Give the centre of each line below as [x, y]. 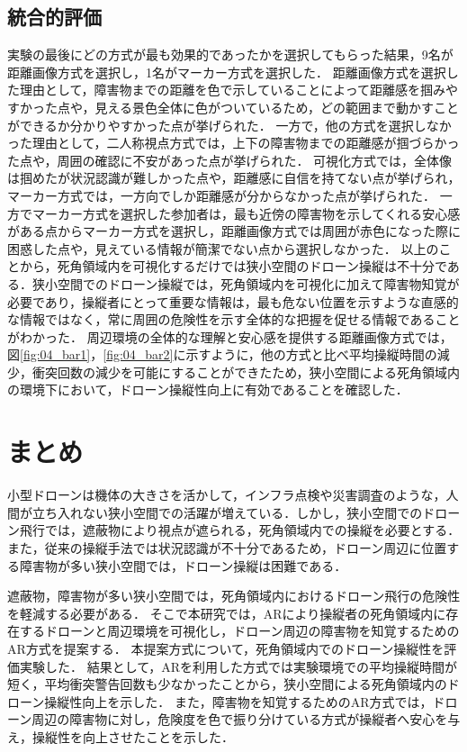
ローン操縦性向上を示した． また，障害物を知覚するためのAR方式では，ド [226, 701]
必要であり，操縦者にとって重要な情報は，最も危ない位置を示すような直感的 [233, 301]
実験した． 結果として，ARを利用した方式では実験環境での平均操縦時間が [238, 666]
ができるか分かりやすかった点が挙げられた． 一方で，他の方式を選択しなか [229, 125]
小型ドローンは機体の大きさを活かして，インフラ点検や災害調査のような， [227, 495]
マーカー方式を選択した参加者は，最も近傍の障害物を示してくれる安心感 [246, 213]
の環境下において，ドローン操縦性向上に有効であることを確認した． [208, 390]
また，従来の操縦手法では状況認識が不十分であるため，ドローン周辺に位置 [227, 547]
